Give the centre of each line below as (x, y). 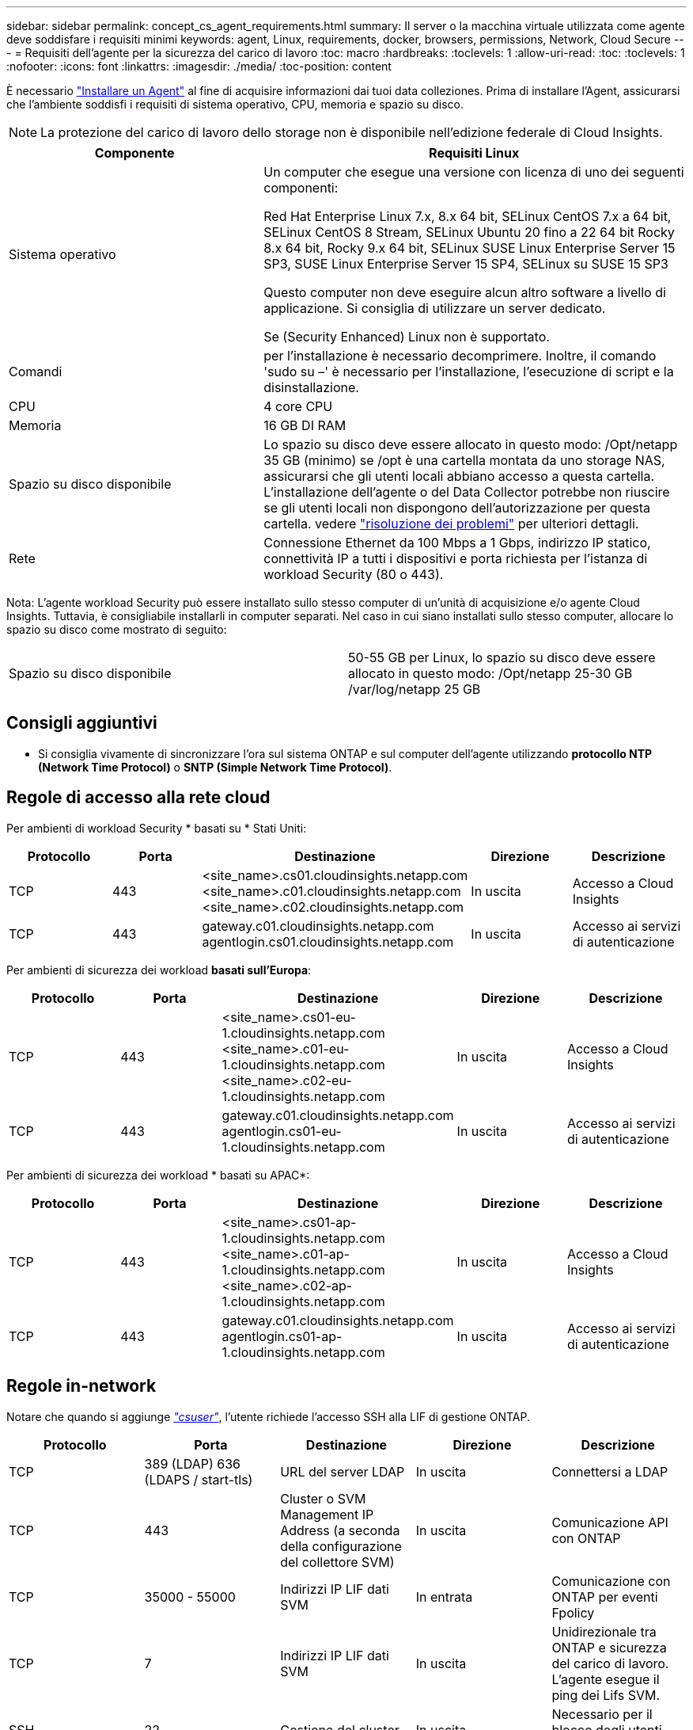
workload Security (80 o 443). (354, 574)
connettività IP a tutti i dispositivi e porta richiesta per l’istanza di (456, 558)
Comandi (36, 372)
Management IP (327, 1514)
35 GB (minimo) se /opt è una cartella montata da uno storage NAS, (464, 460)
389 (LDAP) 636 (192, 1463)
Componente (134, 153)
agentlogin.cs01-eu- (282, 1131)
